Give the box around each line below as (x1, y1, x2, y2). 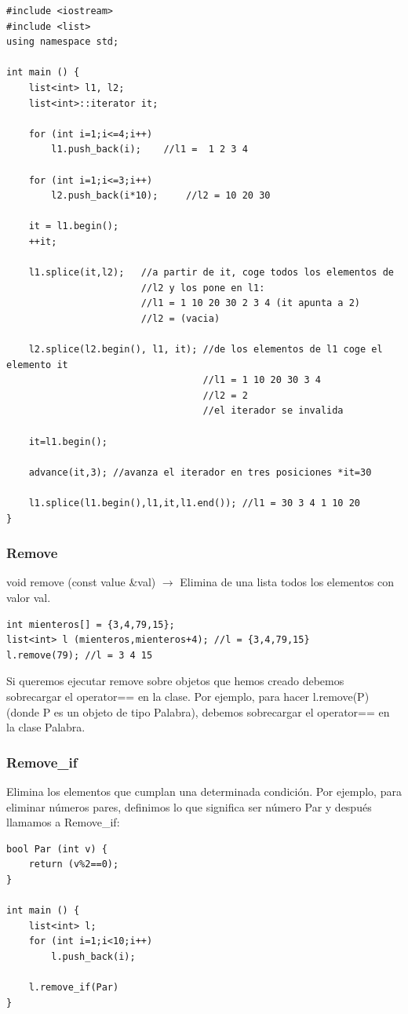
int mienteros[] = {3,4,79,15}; (6, 618, 175, 630)
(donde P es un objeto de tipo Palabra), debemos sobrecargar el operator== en (6, 703, 390, 720)
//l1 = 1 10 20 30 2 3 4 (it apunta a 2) (140, 297, 361, 309)
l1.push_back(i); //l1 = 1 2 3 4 (51, 144, 248, 155)
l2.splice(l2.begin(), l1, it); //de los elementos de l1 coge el (28, 344, 383, 356)
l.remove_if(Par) (28, 982, 119, 994)
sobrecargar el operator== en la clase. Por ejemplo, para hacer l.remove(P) (6, 688, 370, 704)
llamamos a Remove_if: (6, 814, 120, 830)
